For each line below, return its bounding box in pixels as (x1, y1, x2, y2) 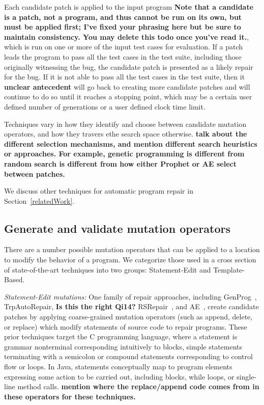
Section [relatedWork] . (4, 195, 75, 206)
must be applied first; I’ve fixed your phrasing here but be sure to (4, 21, 241, 32)
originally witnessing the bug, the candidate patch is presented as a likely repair (4, 61, 253, 72)
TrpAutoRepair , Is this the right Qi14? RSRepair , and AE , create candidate (4, 301, 259, 312)
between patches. (4, 168, 65, 179)
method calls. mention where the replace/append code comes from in (17, 381, 259, 392)
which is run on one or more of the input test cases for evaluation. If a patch (4, 41, 243, 52)
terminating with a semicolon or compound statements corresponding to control (4, 351, 253, 362)
